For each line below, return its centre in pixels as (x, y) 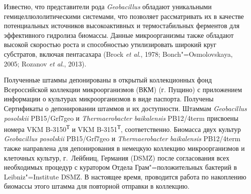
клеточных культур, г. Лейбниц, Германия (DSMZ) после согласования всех (117, 157)
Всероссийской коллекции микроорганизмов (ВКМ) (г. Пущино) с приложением (123, 89)
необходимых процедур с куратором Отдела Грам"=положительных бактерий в (120, 167)
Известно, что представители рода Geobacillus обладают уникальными (108, 6)
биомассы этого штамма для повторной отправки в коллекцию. (97, 186)
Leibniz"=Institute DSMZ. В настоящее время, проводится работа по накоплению (125, 176)
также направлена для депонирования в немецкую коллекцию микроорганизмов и (124, 148)
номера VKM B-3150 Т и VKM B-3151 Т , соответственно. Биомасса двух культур (122, 128)
